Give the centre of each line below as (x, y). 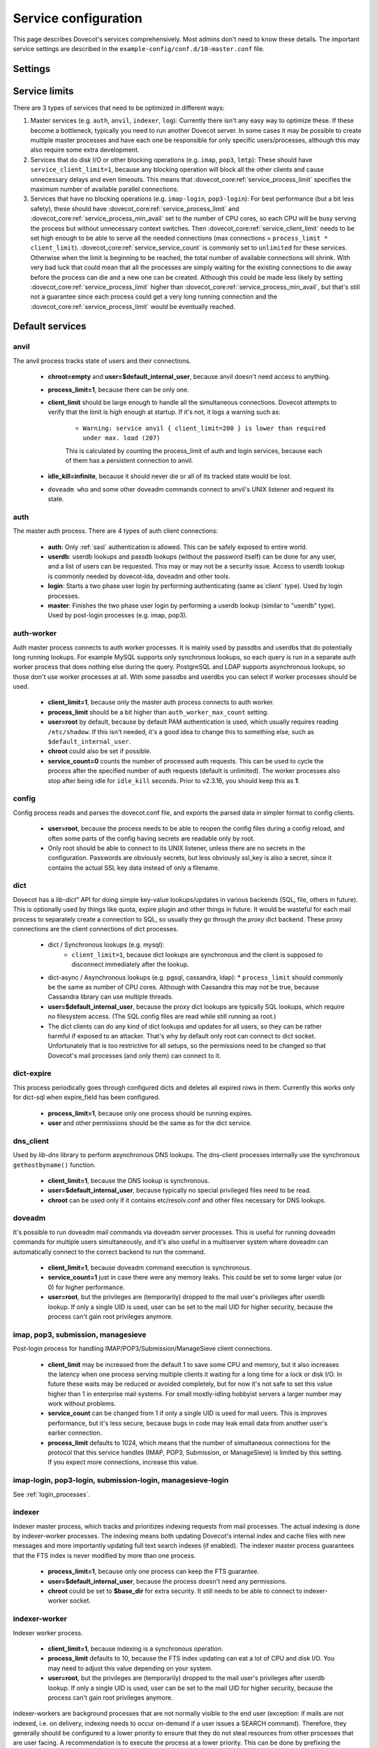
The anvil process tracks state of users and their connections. (102, 361)
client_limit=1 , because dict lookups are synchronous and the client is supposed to (197, 954)
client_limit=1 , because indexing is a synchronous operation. (135, 1648)
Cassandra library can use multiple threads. (111, 997)
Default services (50, 326)
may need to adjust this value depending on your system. (130, 1668)
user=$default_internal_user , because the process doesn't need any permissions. (168, 1581)
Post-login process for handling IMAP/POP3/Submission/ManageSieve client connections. (142, 1349)
